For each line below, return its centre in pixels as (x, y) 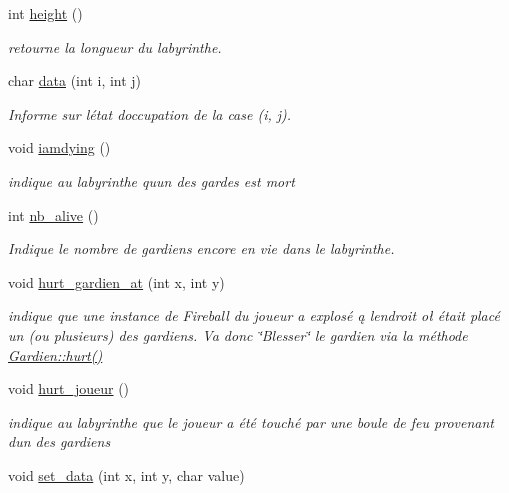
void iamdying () (59, 147)
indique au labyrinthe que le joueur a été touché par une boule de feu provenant (251, 421)
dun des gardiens (59, 441)
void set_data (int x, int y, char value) (126, 474)
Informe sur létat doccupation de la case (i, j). (150, 113)
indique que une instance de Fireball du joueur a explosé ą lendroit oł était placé (254, 315)
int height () (45, 13)
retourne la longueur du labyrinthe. (115, 46)
